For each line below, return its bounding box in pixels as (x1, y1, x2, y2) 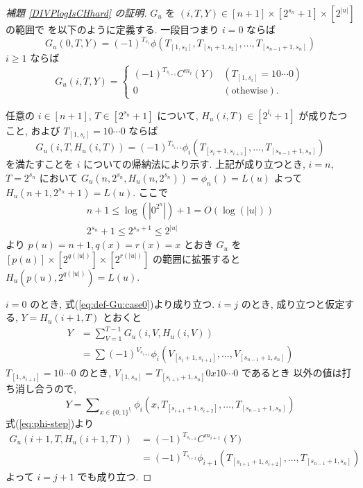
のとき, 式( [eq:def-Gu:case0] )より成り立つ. (30, 296, 215, 311)
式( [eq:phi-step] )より (6, 415, 94, 430)
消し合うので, (15, 381, 76, 396)
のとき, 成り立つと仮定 (241, 296, 345, 311)
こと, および (6, 123, 60, 137)
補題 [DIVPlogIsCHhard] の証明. (6, 6, 147, 19)
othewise (231, 86, 268, 96)
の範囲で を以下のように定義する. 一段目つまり (6, 22, 219, 36)
